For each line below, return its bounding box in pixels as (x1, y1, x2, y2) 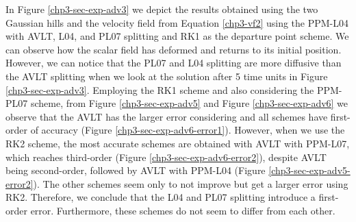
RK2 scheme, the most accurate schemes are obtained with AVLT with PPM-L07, (5, 136, 350, 150)
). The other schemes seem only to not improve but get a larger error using (33, 176, 348, 190)
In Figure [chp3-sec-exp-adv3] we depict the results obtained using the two (5, 2, 318, 16)
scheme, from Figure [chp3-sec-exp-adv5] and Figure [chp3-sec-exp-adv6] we (30, 96, 348, 110)
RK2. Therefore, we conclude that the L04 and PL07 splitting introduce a (5, 190, 316, 204)
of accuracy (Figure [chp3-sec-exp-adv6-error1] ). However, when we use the (30, 123, 345, 137)
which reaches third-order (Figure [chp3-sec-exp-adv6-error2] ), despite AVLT (5, 149, 327, 164)
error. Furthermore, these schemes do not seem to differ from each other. (30, 203, 335, 217)
